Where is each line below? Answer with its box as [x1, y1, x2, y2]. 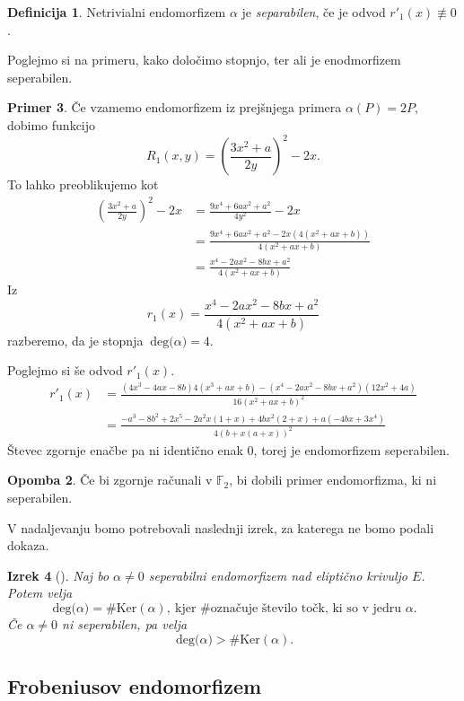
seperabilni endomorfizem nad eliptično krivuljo [148, 565, 407, 584]
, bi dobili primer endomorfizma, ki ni [229, 470, 437, 489]
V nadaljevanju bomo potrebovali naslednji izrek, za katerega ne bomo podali [7, 518, 434, 537]
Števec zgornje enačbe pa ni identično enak [7, 440, 243, 459]
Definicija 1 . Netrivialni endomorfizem [7, 3, 226, 21]
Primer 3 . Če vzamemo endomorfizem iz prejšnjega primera [7, 98, 342, 117]
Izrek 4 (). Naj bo [7, 565, 109, 584]
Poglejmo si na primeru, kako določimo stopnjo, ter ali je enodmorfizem [7, 50, 401, 69]
